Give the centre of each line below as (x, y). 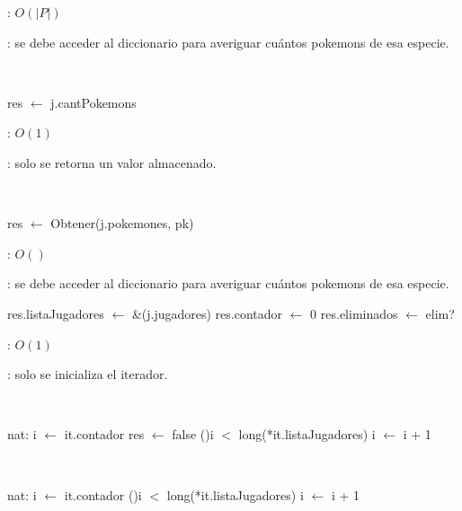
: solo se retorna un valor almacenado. (112, 162)
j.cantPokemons (93, 102)
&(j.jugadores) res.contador (207, 313)
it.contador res (104, 434)
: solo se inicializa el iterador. (88, 374)
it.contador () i (103, 494)
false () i (193, 434)
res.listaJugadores (56, 313)
